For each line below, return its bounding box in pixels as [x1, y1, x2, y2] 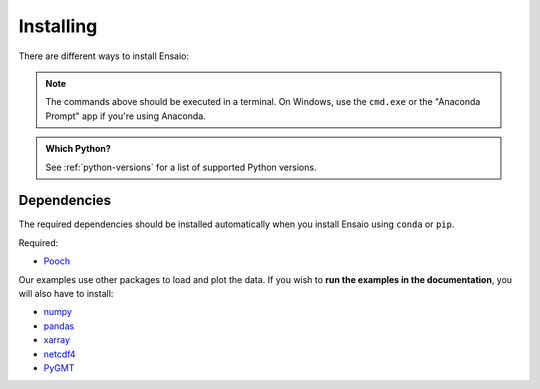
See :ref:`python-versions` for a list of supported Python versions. [45, 161, 317, 173]
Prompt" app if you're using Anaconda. [45, 110, 207, 122]
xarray [43, 334, 70, 346]
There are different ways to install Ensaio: [18, 50, 190, 62]
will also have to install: [18, 287, 114, 299]
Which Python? [45, 143, 112, 155]
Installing [18, 15, 98, 37]
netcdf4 [43, 348, 76, 360]
